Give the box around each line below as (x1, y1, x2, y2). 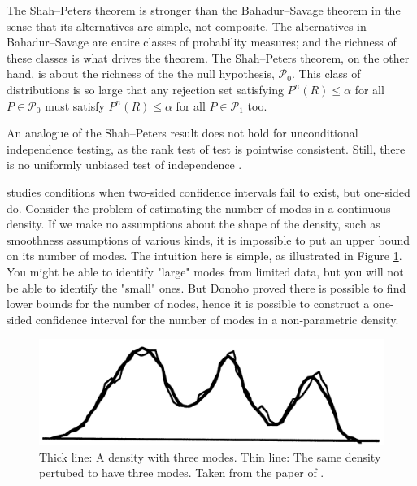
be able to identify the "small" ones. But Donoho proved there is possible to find (7, 279, 406, 296)
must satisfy (45, 97, 105, 114)
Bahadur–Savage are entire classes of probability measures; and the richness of (7, 33, 397, 50)
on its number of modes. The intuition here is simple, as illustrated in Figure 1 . (7, 247, 402, 264)
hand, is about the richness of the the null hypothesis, (7, 65, 275, 82)
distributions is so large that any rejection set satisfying (7, 80, 284, 98)
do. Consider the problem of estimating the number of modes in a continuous (7, 199, 391, 216)
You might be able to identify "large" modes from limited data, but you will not (7, 263, 404, 280)
